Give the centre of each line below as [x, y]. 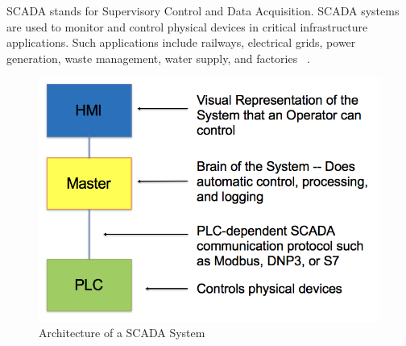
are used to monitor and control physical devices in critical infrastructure [187, 26]
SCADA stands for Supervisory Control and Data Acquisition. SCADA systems [203, 10]
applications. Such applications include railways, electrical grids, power [181, 42]
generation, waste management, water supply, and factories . [158, 58]
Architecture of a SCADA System [122, 333]
